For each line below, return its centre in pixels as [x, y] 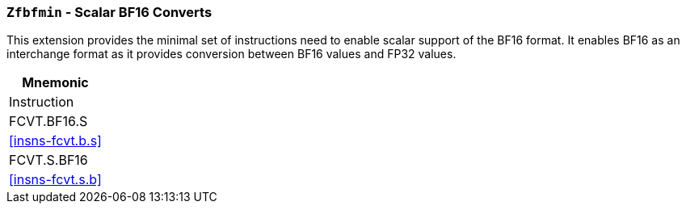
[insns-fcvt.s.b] [55, 180]
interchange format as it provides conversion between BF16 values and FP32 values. [231, 54]
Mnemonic [55, 83]
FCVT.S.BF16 [48, 160]
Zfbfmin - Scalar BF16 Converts [109, 12]
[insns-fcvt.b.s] [55, 141]
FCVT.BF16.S [48, 122]
